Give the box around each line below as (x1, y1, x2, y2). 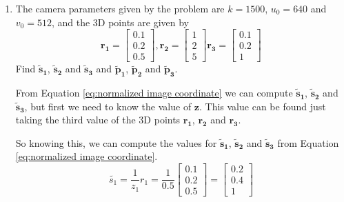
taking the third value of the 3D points (15, 112, 181, 127)
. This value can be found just (199, 99, 326, 113)
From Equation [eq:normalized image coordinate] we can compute (15, 85, 293, 100)
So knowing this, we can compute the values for (15, 135, 217, 150)
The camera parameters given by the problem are (15, 1, 225, 15)
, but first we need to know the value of (24, 99, 192, 113)
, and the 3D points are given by (51, 14, 189, 29)
